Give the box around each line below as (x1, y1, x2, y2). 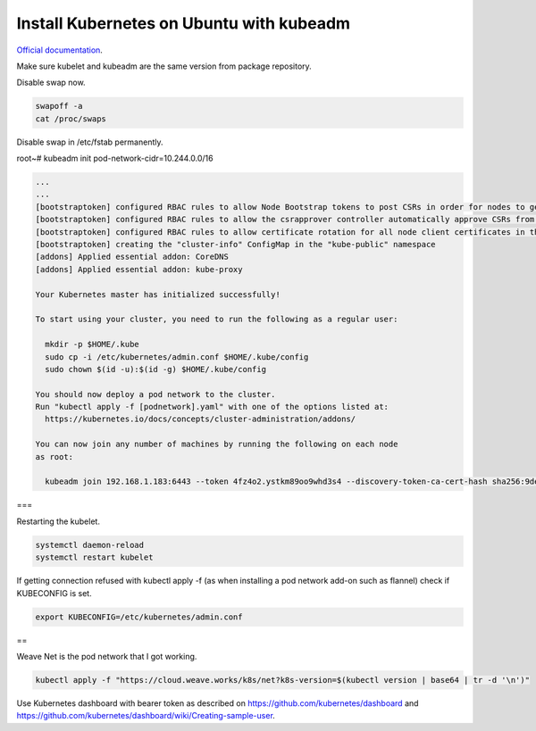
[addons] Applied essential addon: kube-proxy (35, 264, 243, 274)
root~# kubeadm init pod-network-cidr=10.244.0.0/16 (16, 153, 214, 164)
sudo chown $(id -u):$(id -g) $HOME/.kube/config (45, 364, 267, 374)
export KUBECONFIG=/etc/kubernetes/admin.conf (35, 611, 243, 622)
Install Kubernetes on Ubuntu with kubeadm (16, 13, 351, 33)
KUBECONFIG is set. (16, 587, 93, 598)
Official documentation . (16, 45, 103, 55)
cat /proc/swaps (35, 113, 107, 124)
